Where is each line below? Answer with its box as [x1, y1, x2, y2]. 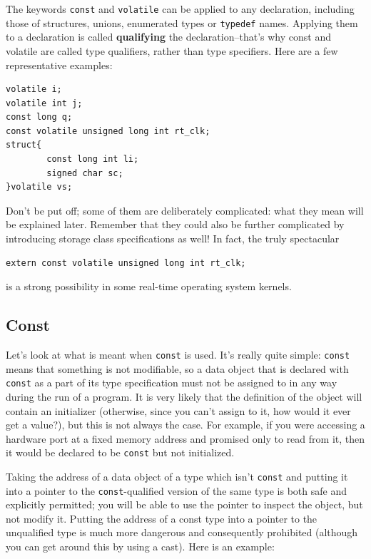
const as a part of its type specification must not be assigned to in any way [6, 375, 337, 390]
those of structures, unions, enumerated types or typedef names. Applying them [6, 15, 358, 30]
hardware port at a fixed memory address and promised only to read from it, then [6, 431, 365, 446]
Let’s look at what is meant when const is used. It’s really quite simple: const [6, 347, 350, 362]
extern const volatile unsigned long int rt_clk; [6, 257, 246, 268]
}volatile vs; [6, 182, 73, 193]
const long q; [6, 112, 73, 123]
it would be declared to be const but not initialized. [6, 445, 235, 460]
